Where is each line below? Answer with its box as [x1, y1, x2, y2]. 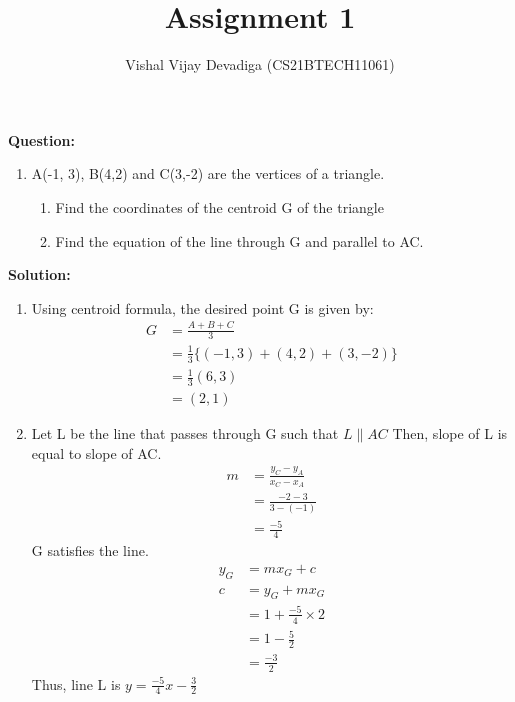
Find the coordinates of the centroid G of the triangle [55, 196, 384, 217]
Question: [8, 129, 75, 150]
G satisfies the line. [31, 540, 149, 561]
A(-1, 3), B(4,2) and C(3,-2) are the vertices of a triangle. [31, 163, 385, 184]
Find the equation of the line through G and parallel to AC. [55, 230, 424, 251]
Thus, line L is [31, 673, 121, 694]
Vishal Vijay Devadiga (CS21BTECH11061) [125, 54, 395, 75]
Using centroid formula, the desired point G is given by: [31, 297, 374, 318]
